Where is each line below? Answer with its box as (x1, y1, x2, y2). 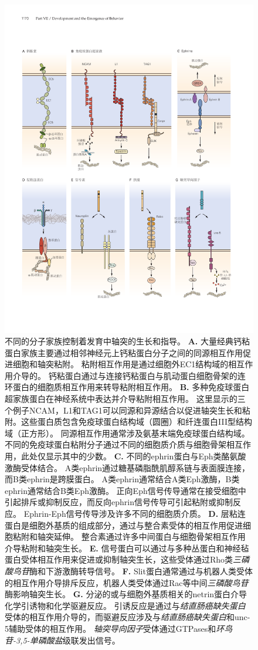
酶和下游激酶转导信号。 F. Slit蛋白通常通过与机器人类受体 (29, 564, 253, 577)
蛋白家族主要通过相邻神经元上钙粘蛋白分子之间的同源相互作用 (5, 346, 243, 358)
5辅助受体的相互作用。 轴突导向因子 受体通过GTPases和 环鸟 (5, 622, 233, 634)
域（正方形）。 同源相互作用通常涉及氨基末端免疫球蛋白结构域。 (5, 426, 250, 439)
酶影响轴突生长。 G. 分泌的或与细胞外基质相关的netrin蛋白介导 (5, 588, 247, 600)
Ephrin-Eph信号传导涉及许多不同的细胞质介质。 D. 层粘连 (23, 507, 246, 519)
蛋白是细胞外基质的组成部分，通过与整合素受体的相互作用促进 (5, 519, 243, 531)
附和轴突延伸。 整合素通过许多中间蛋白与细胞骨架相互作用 (21, 530, 246, 543)
